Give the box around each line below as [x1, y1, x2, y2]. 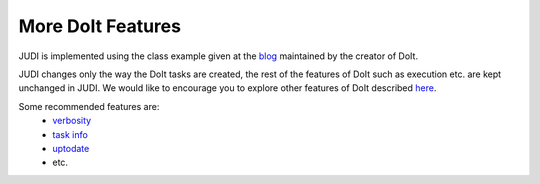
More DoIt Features [18, 15, 182, 37]
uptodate [52, 142, 90, 154]
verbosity [52, 115, 92, 127]
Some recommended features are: [18, 100, 160, 112]
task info [52, 128, 89, 140]
